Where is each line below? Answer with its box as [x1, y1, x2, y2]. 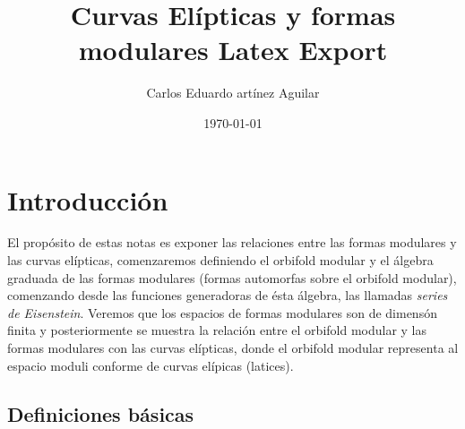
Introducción [7, 181, 168, 218]
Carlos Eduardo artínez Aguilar [146, 83, 320, 102]
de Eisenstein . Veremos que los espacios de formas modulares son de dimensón [7, 303, 437, 322]
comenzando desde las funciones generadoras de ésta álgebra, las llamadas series [7, 286, 448, 305]
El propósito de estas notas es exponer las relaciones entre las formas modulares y [7, 233, 457, 252]
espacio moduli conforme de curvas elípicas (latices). [7, 356, 294, 374]
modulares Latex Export [78, 31, 388, 68]
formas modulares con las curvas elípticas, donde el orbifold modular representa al [7, 339, 459, 356]
